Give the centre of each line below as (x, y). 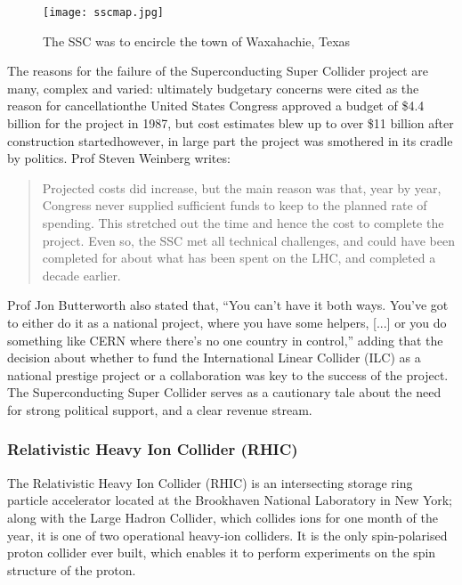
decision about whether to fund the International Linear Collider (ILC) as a (214, 357)
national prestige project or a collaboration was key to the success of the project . (228, 374)
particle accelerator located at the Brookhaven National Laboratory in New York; (230, 500)
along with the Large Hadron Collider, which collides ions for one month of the (223, 517)
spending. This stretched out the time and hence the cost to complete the (243, 223)
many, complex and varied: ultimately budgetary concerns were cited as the (213, 88)
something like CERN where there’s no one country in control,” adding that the (225, 340)
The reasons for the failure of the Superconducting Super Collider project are (218, 71)
